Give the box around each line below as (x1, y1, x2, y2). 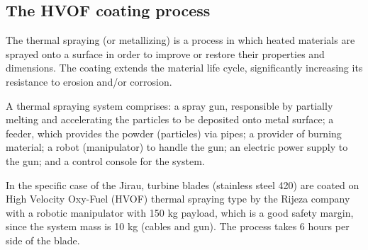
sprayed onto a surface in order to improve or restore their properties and (6, 46, 325, 61)
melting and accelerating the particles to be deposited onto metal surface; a (6, 112, 334, 127)
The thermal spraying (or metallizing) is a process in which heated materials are (6, 33, 355, 47)
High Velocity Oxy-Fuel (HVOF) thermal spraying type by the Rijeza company (6, 191, 350, 206)
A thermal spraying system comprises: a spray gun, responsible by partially (6, 98, 333, 113)
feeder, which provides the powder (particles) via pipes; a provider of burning (6, 125, 342, 140)
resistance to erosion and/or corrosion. (6, 74, 172, 89)
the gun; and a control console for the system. (6, 153, 205, 168)
